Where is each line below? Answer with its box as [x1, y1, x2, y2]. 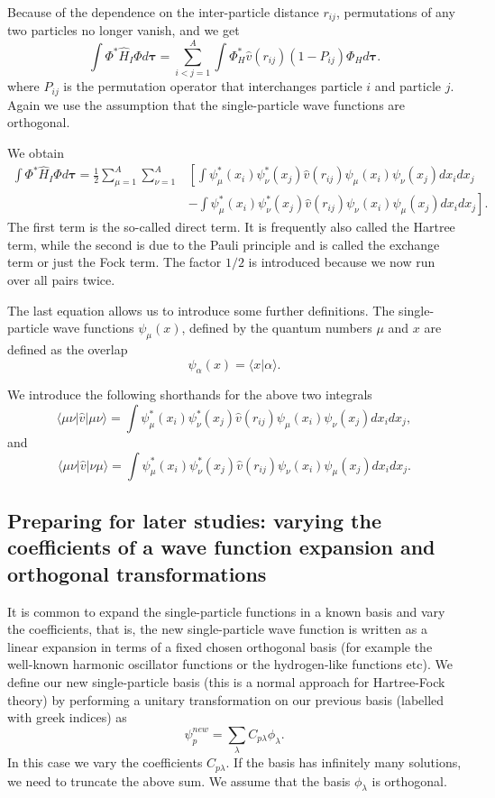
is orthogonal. [371, 771, 447, 790]
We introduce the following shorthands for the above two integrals [7, 385, 372, 404]
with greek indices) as [7, 708, 127, 727]
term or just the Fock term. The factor [7, 252, 222, 271]
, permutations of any [335, 3, 455, 21]
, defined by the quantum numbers [181, 318, 372, 337]
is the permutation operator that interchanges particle [63, 77, 362, 96]
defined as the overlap [7, 340, 128, 359]
